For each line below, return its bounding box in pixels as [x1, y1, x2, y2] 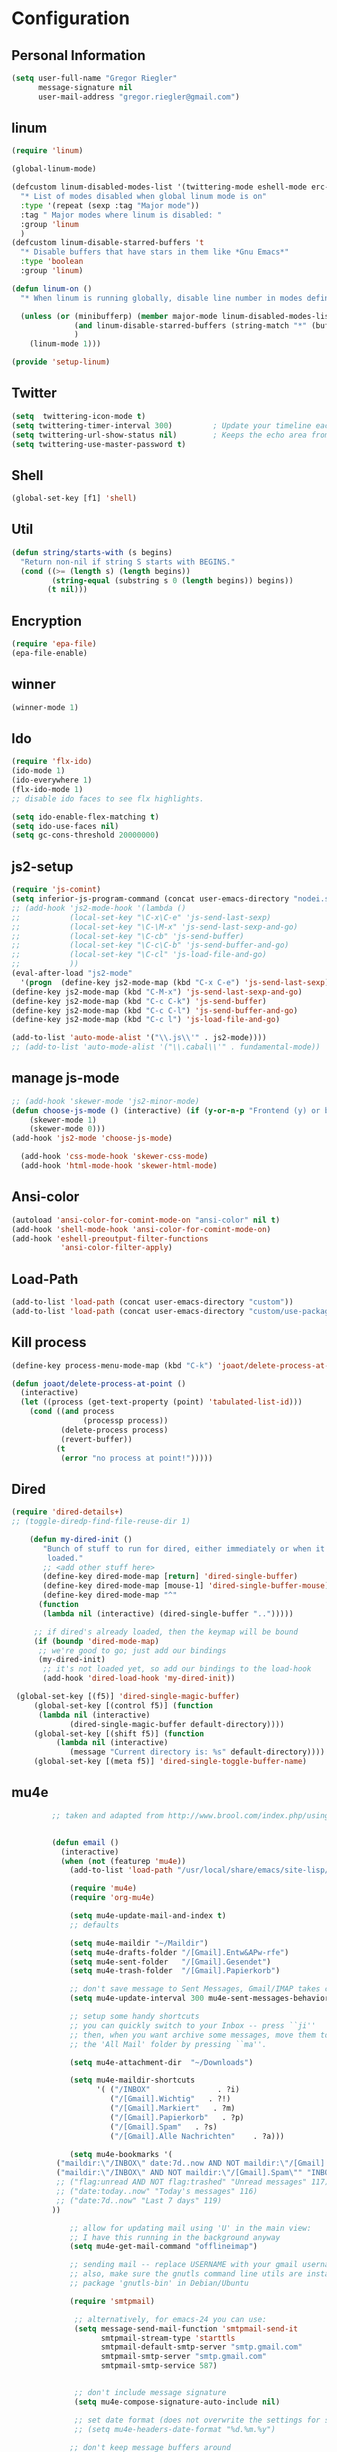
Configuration [11, 7, 131, 30]
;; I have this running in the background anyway [69, 2232, 281, 2242]
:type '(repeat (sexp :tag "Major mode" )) [20, 200, 200, 211]
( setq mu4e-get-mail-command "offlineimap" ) [69, 2242, 258, 2252]
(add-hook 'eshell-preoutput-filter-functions [11, 1233, 209, 1244]
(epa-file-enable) [11, 648, 88, 658]
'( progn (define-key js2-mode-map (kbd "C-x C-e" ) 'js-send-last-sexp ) [20, 977, 330, 987]
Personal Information [11, 47, 146, 64]
